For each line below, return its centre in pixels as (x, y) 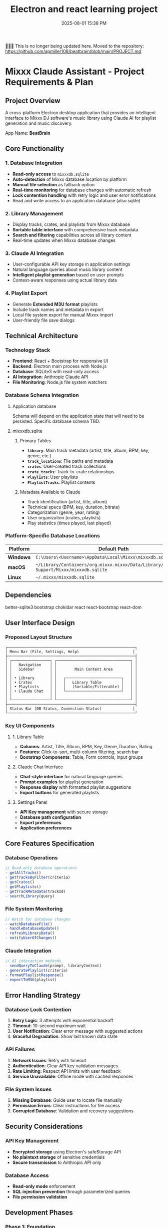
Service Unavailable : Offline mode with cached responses (73, 1076)
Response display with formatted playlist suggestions (75, 787)
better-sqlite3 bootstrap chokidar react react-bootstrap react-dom (73, 607)
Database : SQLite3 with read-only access (55, 372)
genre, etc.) (39, 455)
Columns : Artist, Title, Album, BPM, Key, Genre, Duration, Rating (86, 746)
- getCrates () (20, 882)
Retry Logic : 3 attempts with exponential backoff (63, 1021)
